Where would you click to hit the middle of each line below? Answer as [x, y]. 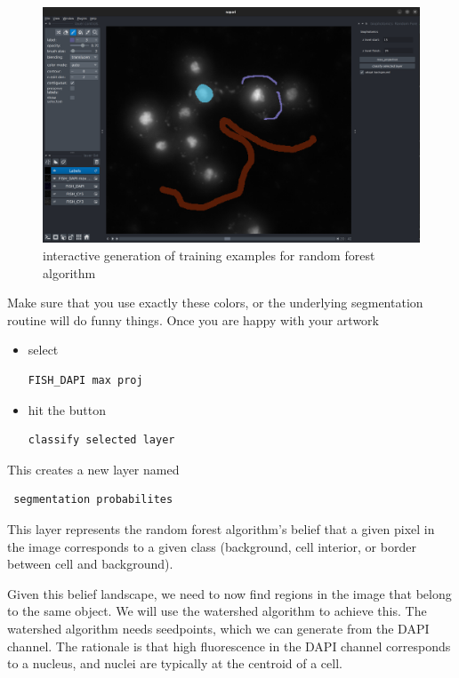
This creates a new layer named [93, 469]
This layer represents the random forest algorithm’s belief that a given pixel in [221, 528]
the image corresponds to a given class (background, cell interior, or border [212, 546]
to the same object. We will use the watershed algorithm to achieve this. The [217, 611]
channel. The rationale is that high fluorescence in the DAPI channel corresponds [229, 646]
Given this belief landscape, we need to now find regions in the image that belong [229, 593]
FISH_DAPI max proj [85, 380]
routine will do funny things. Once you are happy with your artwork [193, 319]
